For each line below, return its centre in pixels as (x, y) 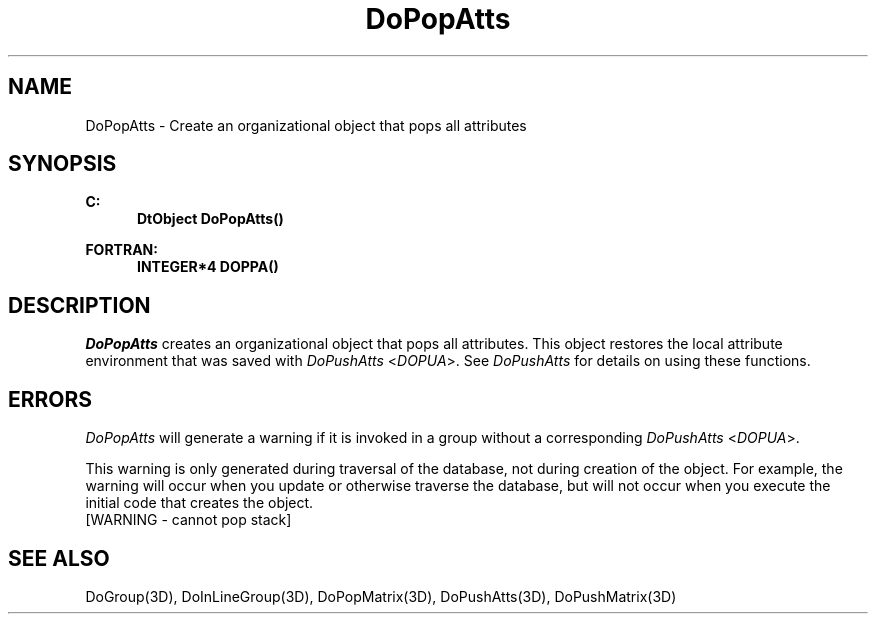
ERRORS (50, 399)
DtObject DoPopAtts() (210, 219)
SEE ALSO (59, 558)
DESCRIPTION (79, 305)
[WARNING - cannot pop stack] (188, 520)
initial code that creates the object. (199, 503)
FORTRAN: (121, 250)
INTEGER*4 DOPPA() (208, 267)
